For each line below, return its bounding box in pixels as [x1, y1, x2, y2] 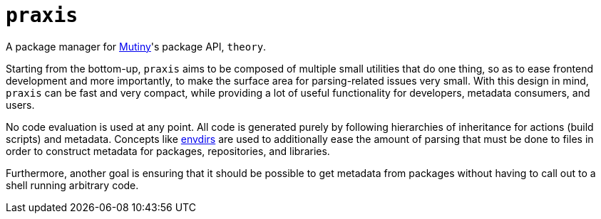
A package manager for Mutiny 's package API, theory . [6, 40, 267, 53]
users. [6, 98, 35, 111]
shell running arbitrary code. [6, 178, 139, 191]
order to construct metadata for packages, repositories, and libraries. [6, 144, 330, 157]
